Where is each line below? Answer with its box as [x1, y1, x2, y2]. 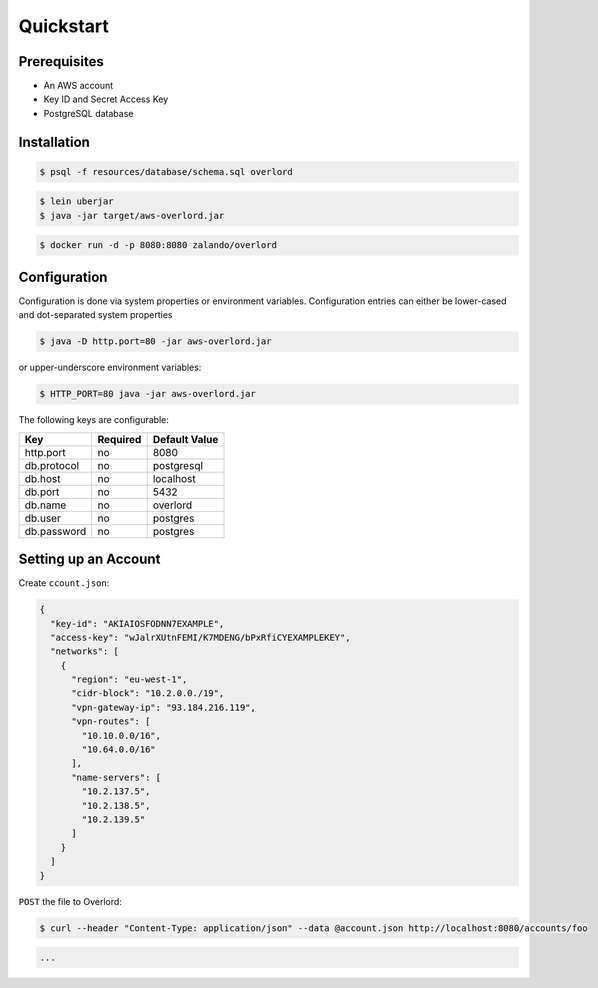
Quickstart [18, 15, 110, 37]
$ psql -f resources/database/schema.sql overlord [39, 166, 294, 177]
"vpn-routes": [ [71, 716, 151, 727]
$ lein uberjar [39, 196, 114, 207]
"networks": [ [50, 646, 120, 657]
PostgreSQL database [43, 107, 134, 119]
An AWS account [43, 80, 114, 92]
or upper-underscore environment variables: [18, 361, 202, 374]
